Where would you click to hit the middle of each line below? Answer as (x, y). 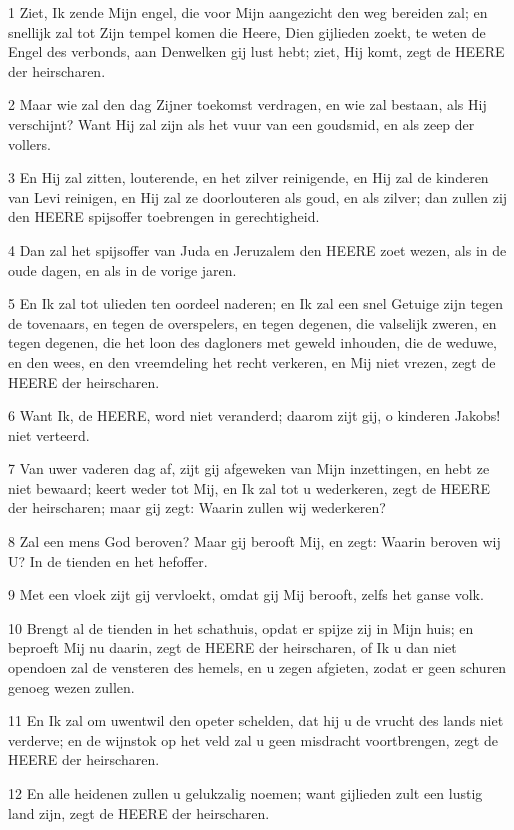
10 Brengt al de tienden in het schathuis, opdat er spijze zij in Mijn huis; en (241, 627)
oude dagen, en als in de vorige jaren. (122, 269)
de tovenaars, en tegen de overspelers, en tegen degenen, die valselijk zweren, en (252, 322)
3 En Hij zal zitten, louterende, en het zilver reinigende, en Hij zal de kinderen (248, 177)
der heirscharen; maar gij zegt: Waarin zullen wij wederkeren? (197, 507)
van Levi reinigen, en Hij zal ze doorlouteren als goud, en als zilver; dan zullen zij (258, 196)
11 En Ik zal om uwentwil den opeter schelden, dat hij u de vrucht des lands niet (256, 720)
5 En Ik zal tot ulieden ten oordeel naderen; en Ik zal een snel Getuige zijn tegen (256, 303)
